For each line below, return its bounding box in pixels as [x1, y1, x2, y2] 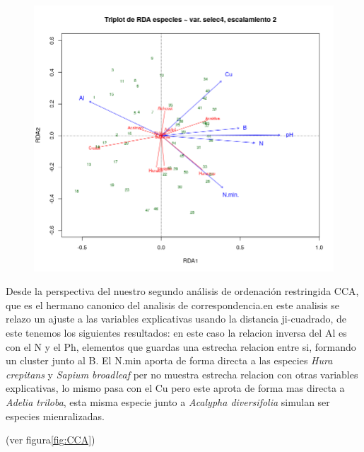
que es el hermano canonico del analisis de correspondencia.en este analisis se [6, 297, 340, 312]
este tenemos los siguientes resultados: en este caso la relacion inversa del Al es [6, 325, 347, 340]
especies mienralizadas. [6, 408, 105, 423]
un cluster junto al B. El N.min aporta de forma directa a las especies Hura [6, 353, 333, 368]
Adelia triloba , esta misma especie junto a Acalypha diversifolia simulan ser [6, 394, 330, 409]
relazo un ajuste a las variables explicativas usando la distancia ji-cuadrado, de [6, 311, 347, 326]
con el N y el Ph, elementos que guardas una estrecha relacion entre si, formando [6, 339, 356, 354]
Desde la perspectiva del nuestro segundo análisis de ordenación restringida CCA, [6, 284, 359, 299]
